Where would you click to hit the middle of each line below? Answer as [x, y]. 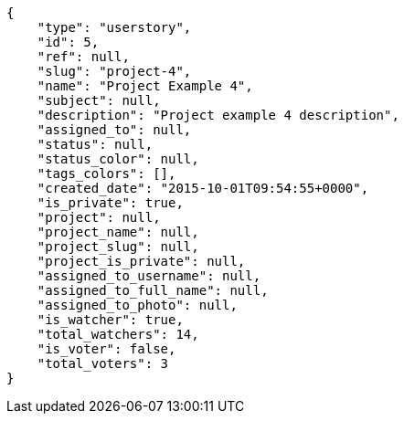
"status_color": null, [118, 159]
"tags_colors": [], [106, 174]
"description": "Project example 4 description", [218, 115]
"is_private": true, [110, 203]
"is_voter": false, [106, 349]
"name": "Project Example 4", [145, 86]
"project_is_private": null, [141, 261]
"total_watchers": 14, [118, 334]
